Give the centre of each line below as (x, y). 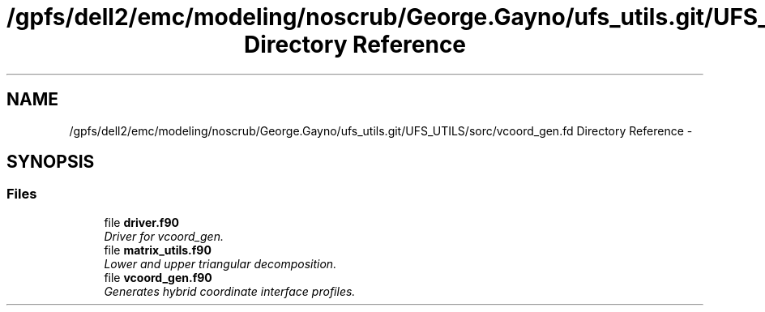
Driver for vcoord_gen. (164, 236)
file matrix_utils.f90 (158, 250)
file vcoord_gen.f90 (158, 277)
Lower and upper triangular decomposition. (220, 263)
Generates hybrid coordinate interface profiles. (230, 291)
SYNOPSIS (51, 162)
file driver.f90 (141, 222)
